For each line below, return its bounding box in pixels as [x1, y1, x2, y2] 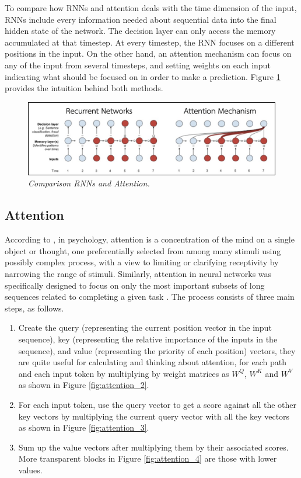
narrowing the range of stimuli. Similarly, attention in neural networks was [5, 267, 272, 279]
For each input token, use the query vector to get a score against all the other [18, 398, 296, 410]
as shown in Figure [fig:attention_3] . [18, 421, 149, 434]
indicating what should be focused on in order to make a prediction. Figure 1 [5, 70, 281, 82]
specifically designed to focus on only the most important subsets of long [5, 279, 265, 291]
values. [18, 463, 43, 476]
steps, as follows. [5, 302, 64, 314]
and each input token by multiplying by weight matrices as [18, 367, 229, 379]
